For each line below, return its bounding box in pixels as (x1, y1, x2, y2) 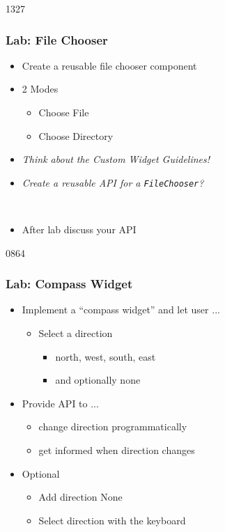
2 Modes (22, 81, 59, 96)
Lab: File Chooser (6, 31, 108, 48)
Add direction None (38, 490, 123, 504)
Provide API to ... (22, 396, 99, 410)
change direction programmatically (38, 419, 187, 434)
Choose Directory (38, 128, 114, 143)
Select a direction (38, 326, 113, 341)
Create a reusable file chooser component (22, 58, 197, 72)
